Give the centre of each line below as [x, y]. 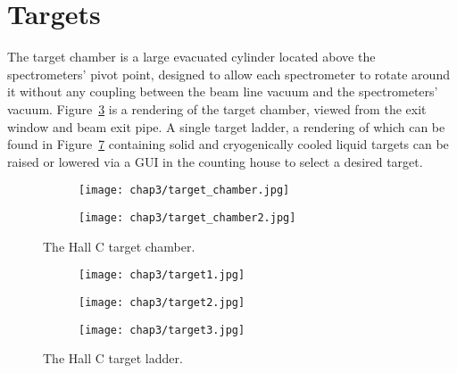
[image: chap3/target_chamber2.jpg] [187, 217]
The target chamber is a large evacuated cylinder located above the [191, 57]
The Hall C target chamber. [119, 246]
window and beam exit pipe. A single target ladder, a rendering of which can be [226, 126]
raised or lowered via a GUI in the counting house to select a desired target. [215, 161]
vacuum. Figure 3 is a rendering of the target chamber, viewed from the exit [217, 108]
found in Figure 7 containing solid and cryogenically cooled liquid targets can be [228, 144]
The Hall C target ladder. [113, 358]
